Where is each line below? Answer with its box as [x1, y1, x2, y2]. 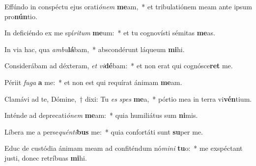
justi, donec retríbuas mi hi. [4, 152, 87, 163]
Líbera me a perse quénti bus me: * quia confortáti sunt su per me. [4, 126, 203, 137]
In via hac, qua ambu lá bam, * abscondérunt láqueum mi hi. [4, 44, 185, 54]
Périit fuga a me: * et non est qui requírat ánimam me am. [4, 77, 182, 87]
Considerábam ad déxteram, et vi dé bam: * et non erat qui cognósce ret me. [4, 60, 233, 71]
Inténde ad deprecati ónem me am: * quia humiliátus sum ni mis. [4, 110, 198, 120]
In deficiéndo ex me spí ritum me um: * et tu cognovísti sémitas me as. [4, 28, 215, 38]
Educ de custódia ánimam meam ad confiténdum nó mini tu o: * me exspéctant [4, 143, 243, 153]
